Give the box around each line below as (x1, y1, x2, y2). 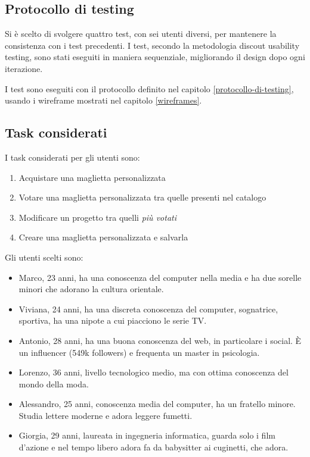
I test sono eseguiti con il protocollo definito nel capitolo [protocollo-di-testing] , (5, 82, 294, 95)
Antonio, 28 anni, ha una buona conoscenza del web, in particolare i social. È (18, 334, 302, 346)
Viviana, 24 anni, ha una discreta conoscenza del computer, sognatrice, (18, 302, 278, 315)
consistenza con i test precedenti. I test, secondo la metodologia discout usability (5, 39, 300, 51)
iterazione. (5, 62, 43, 74)
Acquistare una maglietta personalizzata (18, 171, 166, 183)
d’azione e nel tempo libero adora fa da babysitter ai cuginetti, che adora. (18, 441, 289, 453)
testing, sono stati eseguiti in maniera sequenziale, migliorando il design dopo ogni (5, 51, 305, 63)
